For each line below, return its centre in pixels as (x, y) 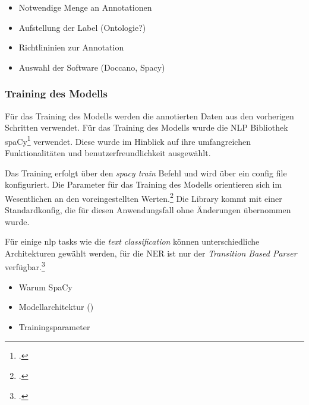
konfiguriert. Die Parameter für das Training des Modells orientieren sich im (144, 184)
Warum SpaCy (45, 287)
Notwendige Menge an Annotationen (85, 7)
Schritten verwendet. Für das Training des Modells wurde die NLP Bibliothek (146, 127)
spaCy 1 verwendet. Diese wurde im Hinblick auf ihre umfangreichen (128, 140)
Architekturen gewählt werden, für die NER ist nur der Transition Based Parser (151, 253)
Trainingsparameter (54, 326)
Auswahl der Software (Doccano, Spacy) (92, 67)
